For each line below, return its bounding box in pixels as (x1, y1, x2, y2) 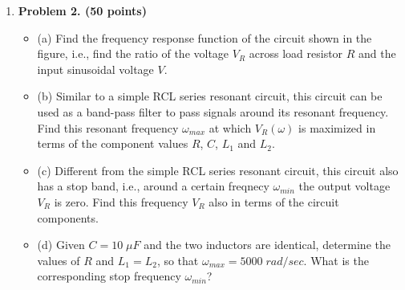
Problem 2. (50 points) (18, 2, 147, 18)
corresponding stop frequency (37, 268, 181, 284)
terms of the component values (37, 135, 188, 152)
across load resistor (249, 45, 343, 62)
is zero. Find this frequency (54, 193, 188, 210)
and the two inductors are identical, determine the (144, 236, 391, 253)
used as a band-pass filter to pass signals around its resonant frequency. (37, 103, 389, 120)
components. (37, 209, 99, 226)
